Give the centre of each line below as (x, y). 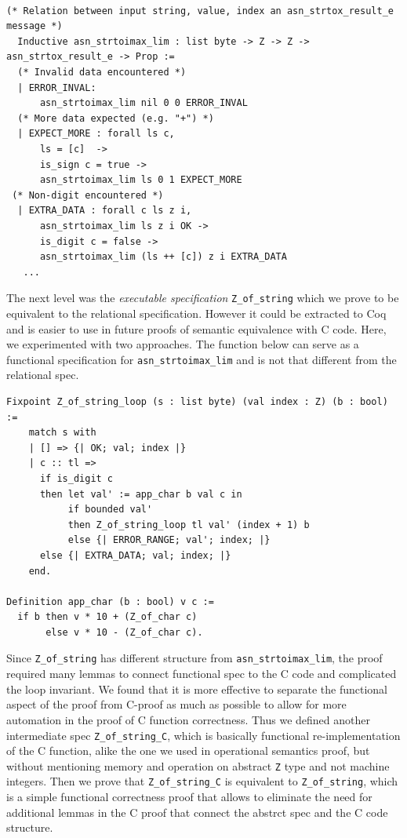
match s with (62, 433)
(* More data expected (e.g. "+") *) (116, 118)
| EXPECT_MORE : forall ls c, (96, 134)
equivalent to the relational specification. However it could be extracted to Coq (196, 313)
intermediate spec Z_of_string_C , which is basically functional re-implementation (203, 735)
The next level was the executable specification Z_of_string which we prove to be (203, 298)
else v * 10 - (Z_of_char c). (124, 632)
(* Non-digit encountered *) (88, 195)
